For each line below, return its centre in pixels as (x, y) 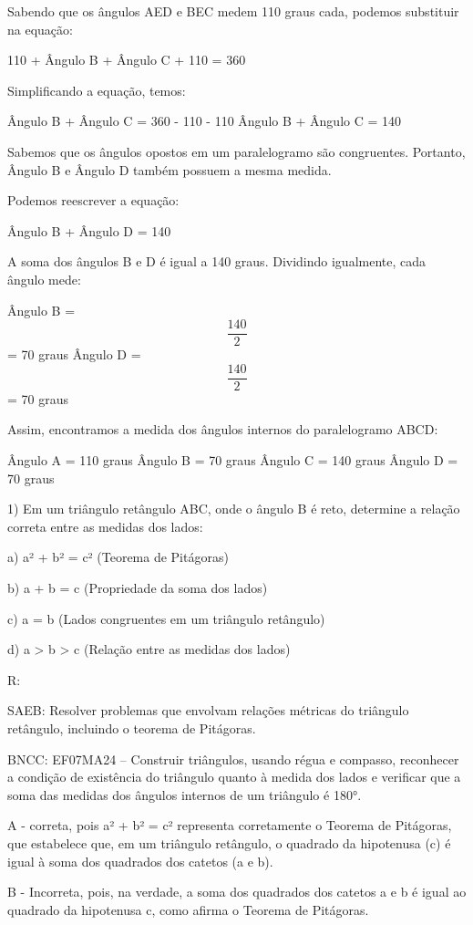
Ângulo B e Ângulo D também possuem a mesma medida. (170, 169)
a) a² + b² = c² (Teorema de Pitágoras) (118, 557)
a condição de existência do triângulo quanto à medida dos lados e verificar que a (234, 777)
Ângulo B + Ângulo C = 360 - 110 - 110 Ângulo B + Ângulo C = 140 (205, 121)
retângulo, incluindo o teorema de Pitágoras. (132, 728)
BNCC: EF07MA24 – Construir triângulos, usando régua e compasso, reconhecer (233, 759)
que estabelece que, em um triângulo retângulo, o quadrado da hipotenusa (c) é (229, 842)
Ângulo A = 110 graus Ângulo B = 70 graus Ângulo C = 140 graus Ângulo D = (233, 460)
